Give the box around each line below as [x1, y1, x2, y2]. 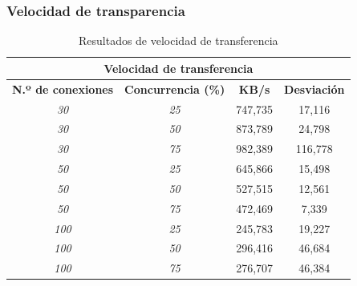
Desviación [284, 80, 345, 97]
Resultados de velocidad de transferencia [78, 32, 278, 49]
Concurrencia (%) [124, 80, 225, 97]
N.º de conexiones [12, 80, 114, 97]
